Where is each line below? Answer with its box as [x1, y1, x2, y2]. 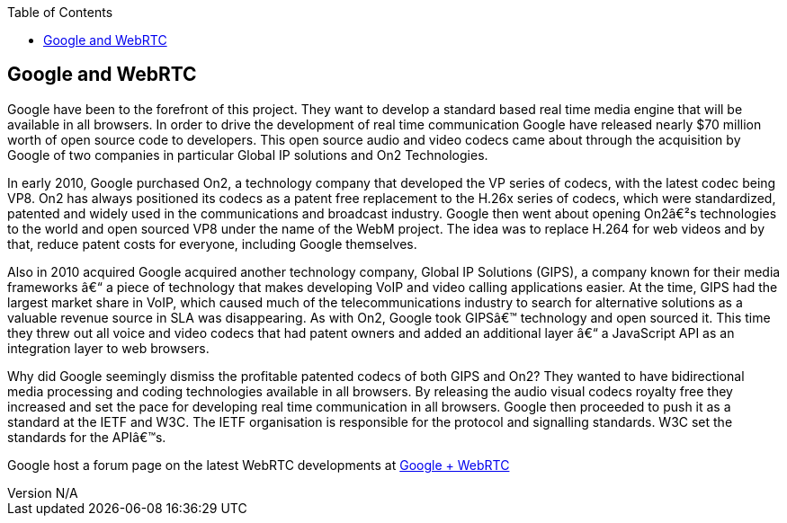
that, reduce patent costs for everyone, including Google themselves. [7, 235, 417, 252]
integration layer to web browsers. [7, 340, 210, 356]
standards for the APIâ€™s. [7, 429, 166, 445]
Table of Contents [7, 4, 113, 20]
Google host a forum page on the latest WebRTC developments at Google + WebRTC [7, 457, 510, 473]
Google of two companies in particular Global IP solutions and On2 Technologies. [7, 146, 488, 163]
